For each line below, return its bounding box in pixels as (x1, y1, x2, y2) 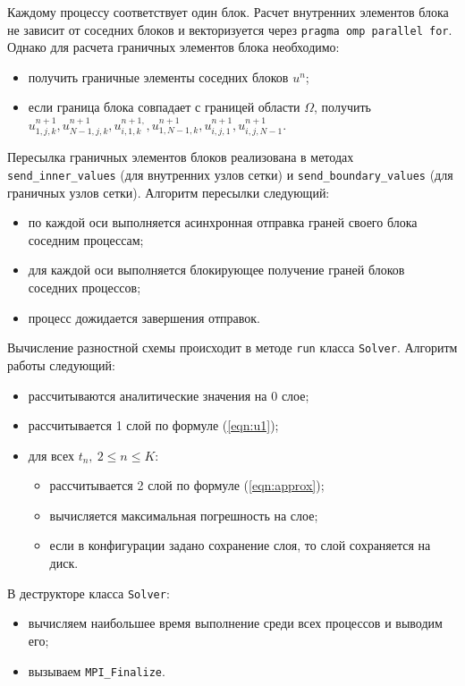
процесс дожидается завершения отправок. (28, 308, 260, 326)
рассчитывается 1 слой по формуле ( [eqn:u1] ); (28, 416, 279, 435)
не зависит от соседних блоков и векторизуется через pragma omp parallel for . (7, 20, 452, 38)
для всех (28, 445, 74, 464)
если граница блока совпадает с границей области (28, 97, 300, 116)
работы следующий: (7, 355, 115, 374)
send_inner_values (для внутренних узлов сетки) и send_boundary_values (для (7, 165, 453, 184)
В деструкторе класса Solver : (7, 583, 170, 602)
